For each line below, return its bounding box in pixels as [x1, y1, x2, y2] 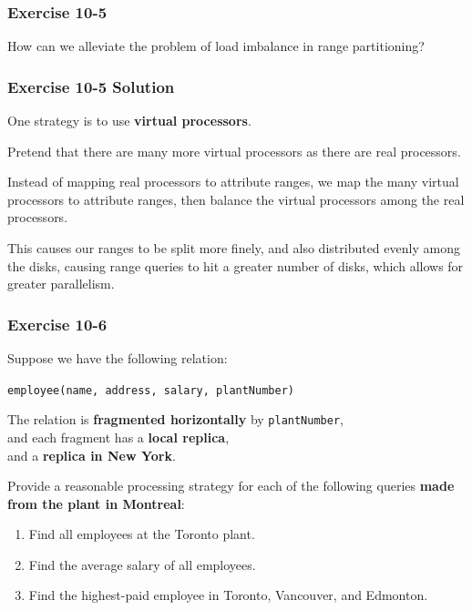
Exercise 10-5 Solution [7, 75, 175, 97]
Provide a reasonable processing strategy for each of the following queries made [7, 476, 455, 495]
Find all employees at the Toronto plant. [28, 524, 255, 544]
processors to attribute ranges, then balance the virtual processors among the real [7, 189, 465, 208]
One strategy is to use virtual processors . [7, 111, 251, 130]
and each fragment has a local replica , [7, 427, 230, 446]
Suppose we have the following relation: [7, 349, 228, 367]
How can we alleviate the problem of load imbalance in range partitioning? [7, 36, 425, 56]
